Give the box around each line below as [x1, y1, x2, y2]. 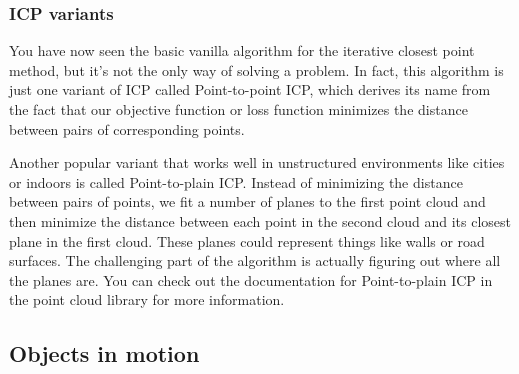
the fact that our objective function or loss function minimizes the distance [9, 99, 468, 119]
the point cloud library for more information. [9, 289, 285, 310]
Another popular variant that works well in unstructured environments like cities [9, 152, 505, 173]
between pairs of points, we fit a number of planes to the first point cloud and [9, 191, 486, 212]
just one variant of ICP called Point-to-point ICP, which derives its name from [9, 79, 491, 100]
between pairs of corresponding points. [9, 118, 245, 139]
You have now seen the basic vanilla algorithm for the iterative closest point [9, 40, 475, 61]
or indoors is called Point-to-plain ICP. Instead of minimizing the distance [9, 171, 463, 192]
